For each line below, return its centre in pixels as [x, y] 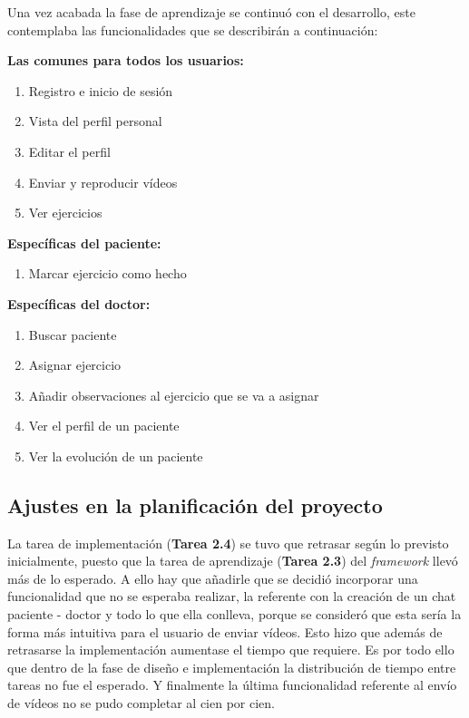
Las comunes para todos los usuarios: [126, 60]
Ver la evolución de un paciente [116, 456]
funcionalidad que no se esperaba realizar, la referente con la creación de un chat [232, 596]
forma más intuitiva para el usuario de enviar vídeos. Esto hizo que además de [225, 631]
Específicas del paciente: [84, 243]
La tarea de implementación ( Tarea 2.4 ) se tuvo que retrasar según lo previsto [228, 543]
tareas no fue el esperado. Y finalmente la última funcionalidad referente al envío [232, 685]
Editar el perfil [69, 151]
